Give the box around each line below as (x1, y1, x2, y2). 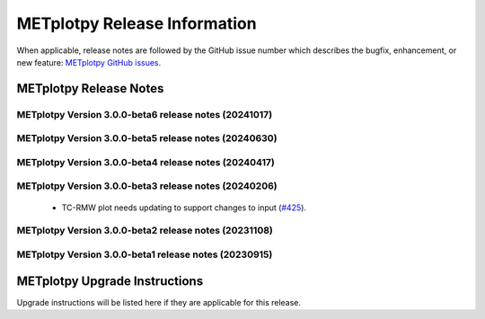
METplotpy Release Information (16, 13, 257, 33)
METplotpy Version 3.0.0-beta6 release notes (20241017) (16, 108, 273, 120)
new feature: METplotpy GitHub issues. (16, 57, 162, 67)
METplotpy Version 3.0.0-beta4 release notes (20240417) (16, 155, 276, 168)
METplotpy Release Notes (16, 81, 164, 96)
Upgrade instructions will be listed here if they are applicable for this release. (16, 297, 301, 307)
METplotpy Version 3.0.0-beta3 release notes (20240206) (16, 180, 278, 192)
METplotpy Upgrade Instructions (16, 273, 204, 288)
